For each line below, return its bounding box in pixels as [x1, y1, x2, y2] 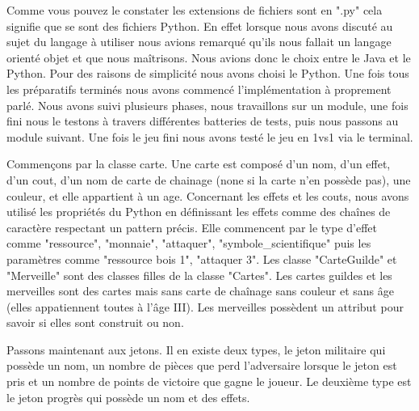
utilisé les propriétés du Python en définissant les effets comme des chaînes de [6, 203, 391, 220]
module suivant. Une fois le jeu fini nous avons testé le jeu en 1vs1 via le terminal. [6, 128, 413, 145]
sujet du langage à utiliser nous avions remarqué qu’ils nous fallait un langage [6, 33, 392, 50]
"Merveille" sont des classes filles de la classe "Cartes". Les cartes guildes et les [6, 266, 392, 283]
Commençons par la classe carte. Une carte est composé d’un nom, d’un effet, [6, 155, 391, 172]
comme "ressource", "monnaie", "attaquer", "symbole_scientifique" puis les [6, 235, 371, 252]
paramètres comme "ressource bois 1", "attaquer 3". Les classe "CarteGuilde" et [6, 250, 397, 267]
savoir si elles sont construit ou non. [6, 314, 184, 331]
